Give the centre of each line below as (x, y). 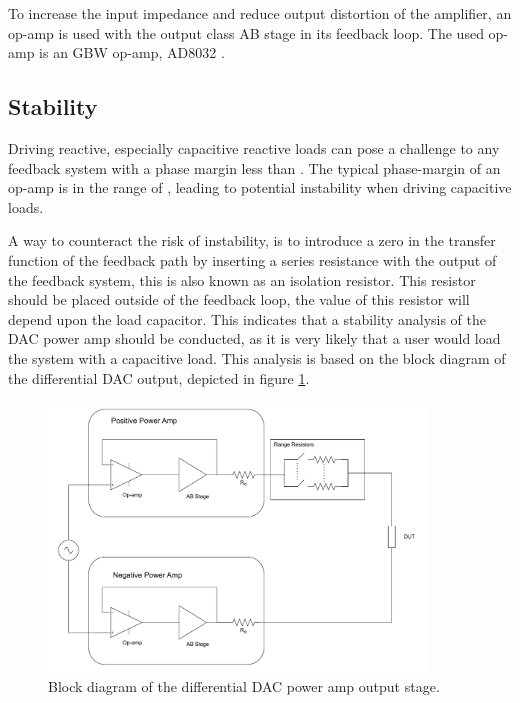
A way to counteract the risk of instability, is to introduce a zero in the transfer (252, 240)
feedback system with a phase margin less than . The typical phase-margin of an (254, 167)
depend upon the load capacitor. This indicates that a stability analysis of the (247, 318)
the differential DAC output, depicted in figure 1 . (159, 377)
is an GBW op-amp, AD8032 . (132, 52)
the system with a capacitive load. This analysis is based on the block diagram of (257, 357)
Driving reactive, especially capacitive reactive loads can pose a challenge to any (254, 147)
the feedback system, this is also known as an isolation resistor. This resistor (242, 279)
